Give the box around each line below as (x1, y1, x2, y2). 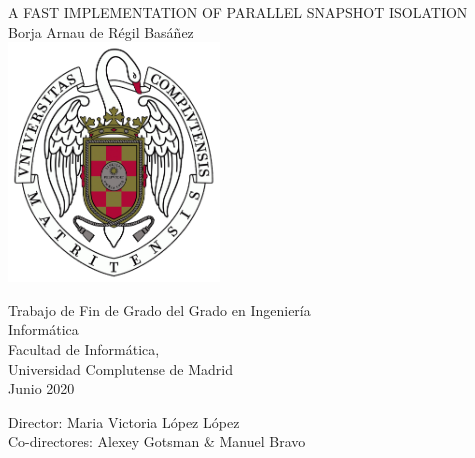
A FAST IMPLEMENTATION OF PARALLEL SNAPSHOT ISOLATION (8, 2, 468, 22)
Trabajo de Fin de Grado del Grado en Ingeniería (8, 299, 311, 320)
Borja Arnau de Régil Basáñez (8, 21, 194, 42)
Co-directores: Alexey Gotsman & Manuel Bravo (8, 431, 306, 452)
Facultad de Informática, (8, 338, 160, 359)
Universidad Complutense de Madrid (8, 358, 234, 379)
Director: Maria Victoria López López (8, 411, 240, 432)
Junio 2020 (8, 378, 75, 399)
